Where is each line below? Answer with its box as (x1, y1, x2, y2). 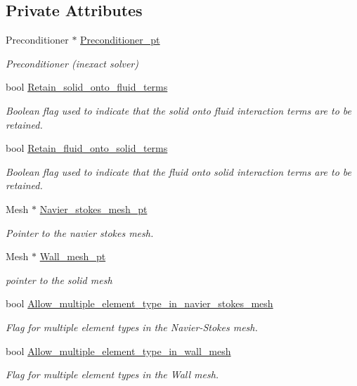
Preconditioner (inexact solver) (6, 56, 138, 70)
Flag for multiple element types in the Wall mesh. (6, 367, 219, 382)
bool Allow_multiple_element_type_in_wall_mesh (6, 343, 231, 358)
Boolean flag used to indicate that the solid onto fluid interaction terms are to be (6, 103, 352, 117)
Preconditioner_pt (80, 32, 160, 47)
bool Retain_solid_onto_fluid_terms (6, 79, 168, 94)
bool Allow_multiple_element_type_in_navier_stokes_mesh (6, 296, 273, 311)
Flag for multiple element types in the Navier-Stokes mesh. (6, 319, 258, 334)
